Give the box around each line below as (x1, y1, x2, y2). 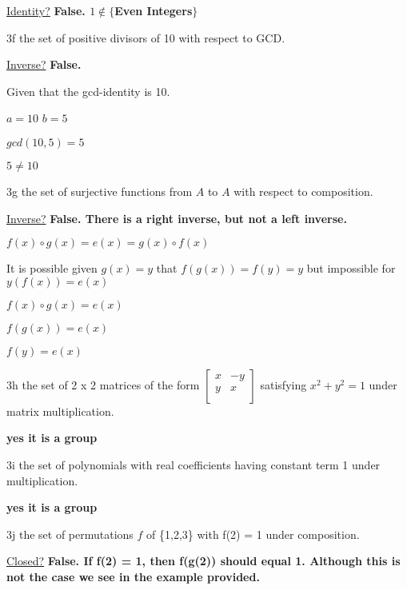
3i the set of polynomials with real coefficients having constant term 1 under (6, 456, 381, 472)
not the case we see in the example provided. (6, 568, 260, 584)
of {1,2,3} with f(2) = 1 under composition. (146, 525, 360, 542)
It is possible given (6, 260, 98, 277)
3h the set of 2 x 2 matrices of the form (6, 376, 200, 393)
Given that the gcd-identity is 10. (6, 82, 170, 99)
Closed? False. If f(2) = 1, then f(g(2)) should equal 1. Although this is (6, 552, 401, 569)
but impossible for (306, 260, 396, 277)
